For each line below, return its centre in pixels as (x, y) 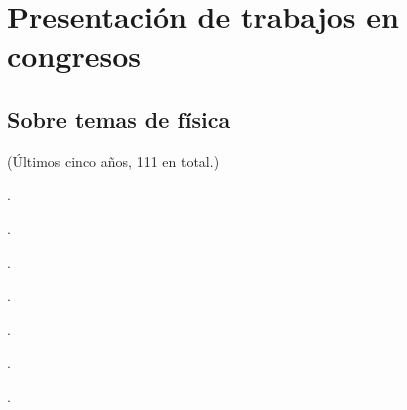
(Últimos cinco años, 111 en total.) (113, 160)
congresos (74, 55)
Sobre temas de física (119, 118)
